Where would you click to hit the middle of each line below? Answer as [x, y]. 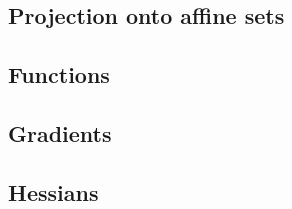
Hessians [53, 191]
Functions [59, 74]
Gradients [60, 132]
